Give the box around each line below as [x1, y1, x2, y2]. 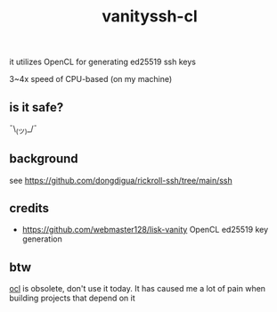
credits [9, 201, 50, 216]
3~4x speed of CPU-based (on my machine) [9, 74, 173, 85]
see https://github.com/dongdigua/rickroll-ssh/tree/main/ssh [9, 175, 233, 185]
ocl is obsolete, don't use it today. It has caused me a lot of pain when [9, 283, 265, 294]
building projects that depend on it [9, 292, 135, 304]
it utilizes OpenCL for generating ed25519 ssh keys [9, 56, 196, 68]
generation [21, 234, 62, 244]
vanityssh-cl [102, 6, 198, 27]
